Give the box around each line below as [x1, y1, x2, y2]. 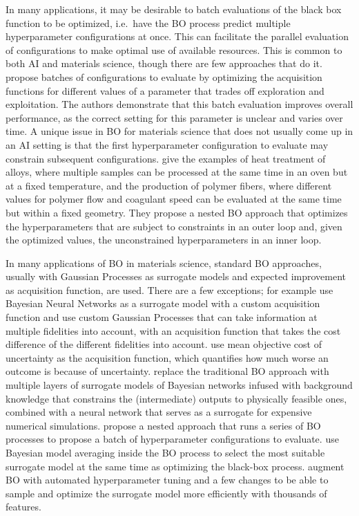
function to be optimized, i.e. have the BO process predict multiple [6, 15, 291, 30]
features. [6, 499, 41, 514]
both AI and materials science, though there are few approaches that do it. [6, 56, 322, 71]
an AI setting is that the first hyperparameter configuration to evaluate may [6, 137, 329, 151]
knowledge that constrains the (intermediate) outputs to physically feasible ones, [6, 391, 347, 405]
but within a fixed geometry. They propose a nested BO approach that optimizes [6, 205, 348, 219]
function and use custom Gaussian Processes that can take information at [6, 310, 318, 324]
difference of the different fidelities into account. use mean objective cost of [6, 337, 322, 351]
